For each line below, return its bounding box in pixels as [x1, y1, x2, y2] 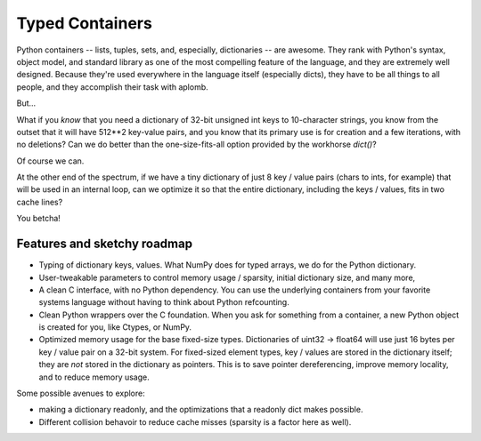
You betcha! [16, 213, 61, 224]
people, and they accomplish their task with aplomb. [16, 81, 208, 92]
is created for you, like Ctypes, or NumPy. [38, 322, 192, 333]
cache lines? [16, 196, 63, 207]
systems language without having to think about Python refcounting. [38, 297, 289, 308]
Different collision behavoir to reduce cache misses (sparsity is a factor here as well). [38, 416, 352, 427]
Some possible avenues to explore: [16, 388, 146, 399]
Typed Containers [16, 13, 153, 33]
